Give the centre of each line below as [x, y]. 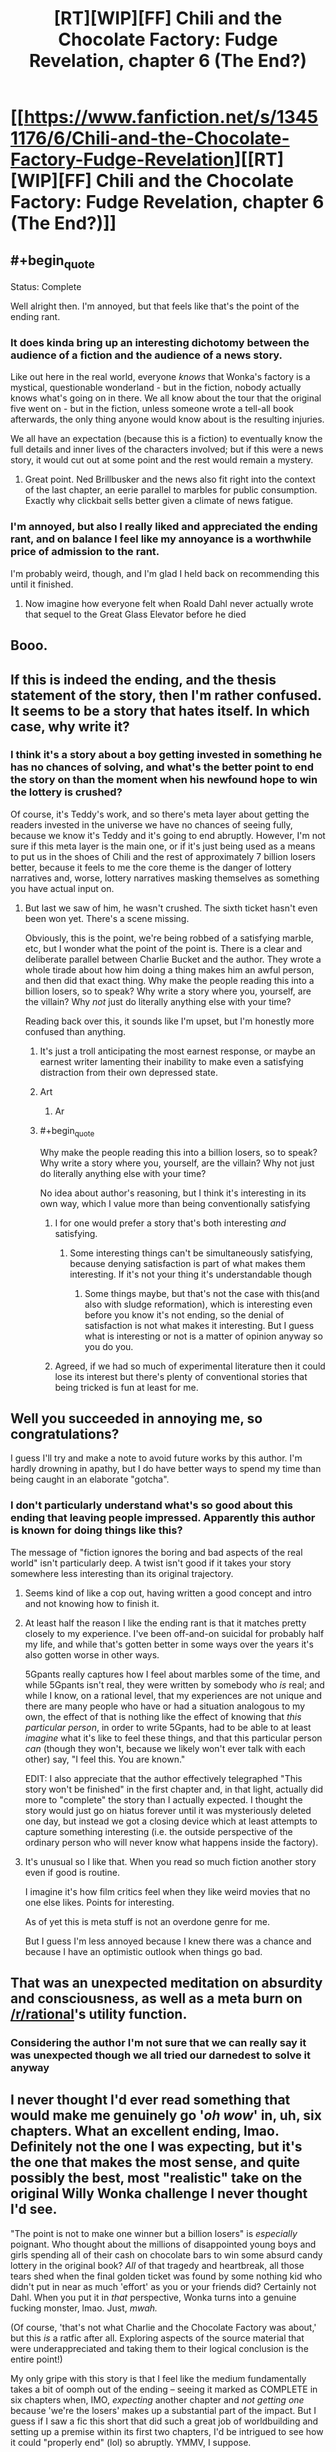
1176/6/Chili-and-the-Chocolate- [150, 138]
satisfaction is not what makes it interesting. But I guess [199, 1325]
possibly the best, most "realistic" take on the [156, 2178]
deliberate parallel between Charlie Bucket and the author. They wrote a [173, 959]
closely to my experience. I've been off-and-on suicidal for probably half [174, 1633]
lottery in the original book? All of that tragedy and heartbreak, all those [157, 2265]
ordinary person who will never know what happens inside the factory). [171, 1842]
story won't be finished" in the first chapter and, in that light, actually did [173, 1789]
